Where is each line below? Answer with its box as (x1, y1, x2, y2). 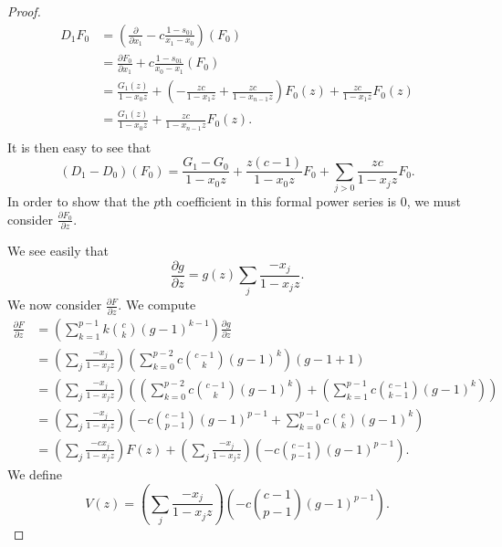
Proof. (7, 2, 41, 20)
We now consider (7, 295, 102, 314)
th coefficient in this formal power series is (160, 192, 397, 211)
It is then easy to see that (7, 137, 152, 156)
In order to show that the (7, 192, 150, 211)
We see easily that (7, 241, 109, 260)
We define (7, 464, 62, 483)
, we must (406, 192, 461, 211)
